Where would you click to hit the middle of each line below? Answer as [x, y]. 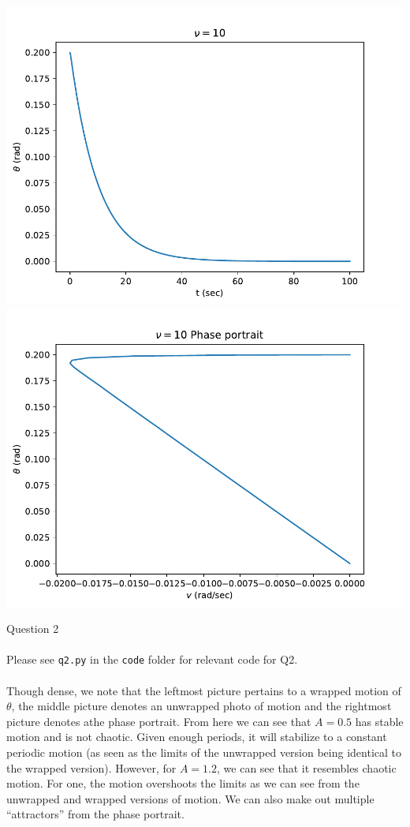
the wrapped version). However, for [91, 767]
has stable [379, 721]
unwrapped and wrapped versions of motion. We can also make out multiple [190, 798]
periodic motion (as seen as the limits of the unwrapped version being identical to [204, 752]
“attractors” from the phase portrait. [95, 814]
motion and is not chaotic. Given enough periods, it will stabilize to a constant [197, 737]
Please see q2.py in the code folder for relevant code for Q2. [152, 659]
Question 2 [33, 629]
